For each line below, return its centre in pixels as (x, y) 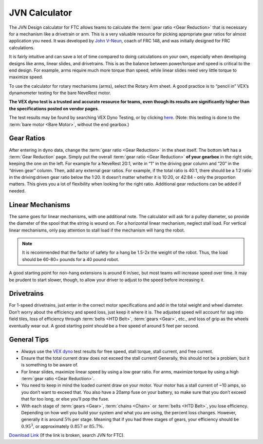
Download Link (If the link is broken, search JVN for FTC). (67, 435)
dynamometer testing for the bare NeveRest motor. (60, 93)
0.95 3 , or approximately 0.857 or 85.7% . (63, 426)
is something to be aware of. (50, 365)
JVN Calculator (41, 13)
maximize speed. (26, 77)
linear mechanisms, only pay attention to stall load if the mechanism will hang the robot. (97, 230)
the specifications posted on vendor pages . (54, 108)
